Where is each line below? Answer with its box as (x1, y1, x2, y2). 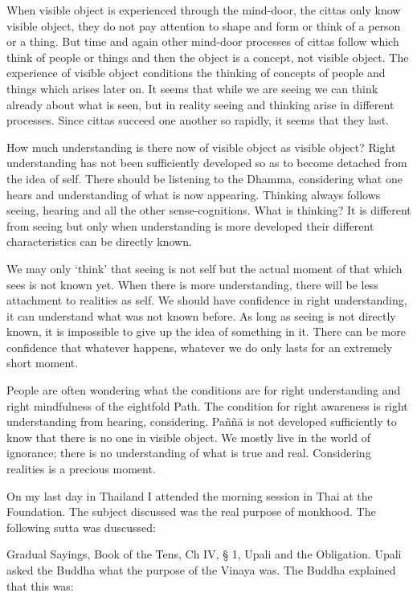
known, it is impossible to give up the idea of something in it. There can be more (6, 323, 406, 340)
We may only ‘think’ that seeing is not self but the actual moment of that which (6, 260, 403, 276)
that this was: (6, 577, 74, 594)
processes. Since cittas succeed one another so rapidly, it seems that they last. (6, 112, 389, 129)
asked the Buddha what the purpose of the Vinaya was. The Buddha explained (6, 562, 396, 578)
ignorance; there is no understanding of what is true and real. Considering (6, 444, 371, 461)
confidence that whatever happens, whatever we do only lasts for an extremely (6, 338, 393, 355)
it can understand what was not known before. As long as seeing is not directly (6, 307, 396, 324)
